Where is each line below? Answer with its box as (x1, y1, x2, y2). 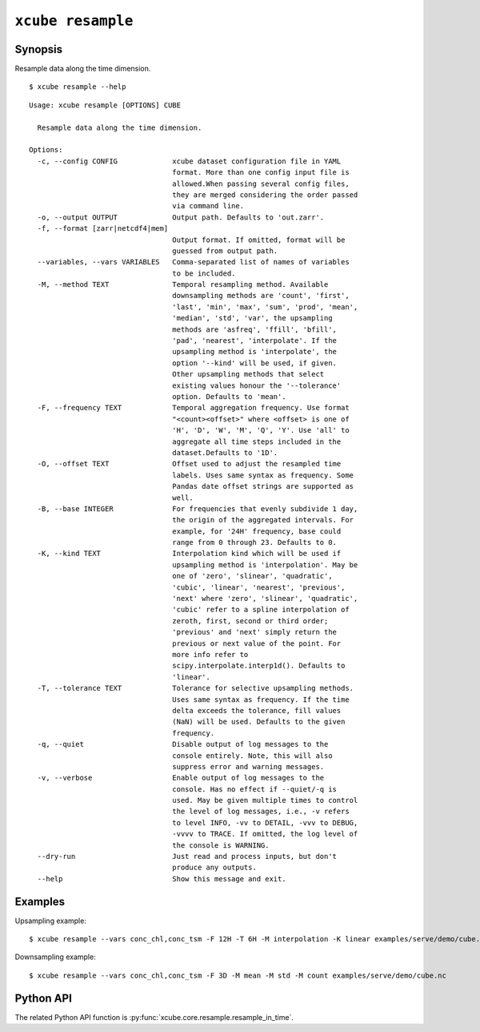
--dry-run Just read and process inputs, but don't (37, 852, 338, 861)
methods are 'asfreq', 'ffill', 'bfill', (172, 325, 338, 334)
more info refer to (172, 650, 249, 659)
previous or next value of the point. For (172, 639, 342, 648)
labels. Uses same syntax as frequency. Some (172, 470, 354, 480)
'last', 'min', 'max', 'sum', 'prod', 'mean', (172, 302, 358, 312)
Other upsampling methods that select (172, 369, 325, 379)
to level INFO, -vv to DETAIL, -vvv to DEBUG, (172, 818, 358, 827)
